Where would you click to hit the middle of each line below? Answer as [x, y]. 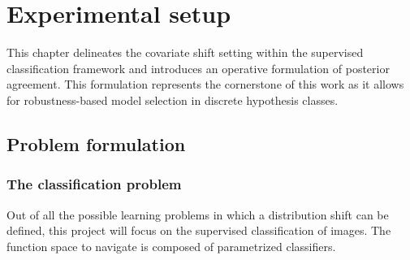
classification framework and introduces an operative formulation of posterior [198, 68]
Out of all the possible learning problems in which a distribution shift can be [198, 214]
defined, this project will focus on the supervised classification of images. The [199, 230]
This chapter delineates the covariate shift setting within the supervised [185, 52]
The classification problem [94, 184]
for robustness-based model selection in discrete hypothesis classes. [173, 100]
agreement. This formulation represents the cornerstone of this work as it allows [205, 84]
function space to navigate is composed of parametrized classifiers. [171, 246]
